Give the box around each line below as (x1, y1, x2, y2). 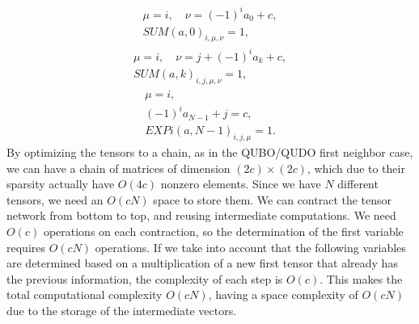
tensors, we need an (6, 191, 104, 208)
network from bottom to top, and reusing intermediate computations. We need (6, 207, 396, 224)
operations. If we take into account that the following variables (95, 238, 406, 255)
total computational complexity (6, 286, 163, 303)
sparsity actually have (6, 175, 115, 192)
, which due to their (307, 159, 405, 176)
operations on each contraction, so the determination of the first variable (43, 223, 404, 240)
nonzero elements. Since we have (160, 175, 321, 192)
